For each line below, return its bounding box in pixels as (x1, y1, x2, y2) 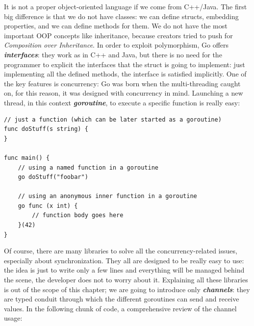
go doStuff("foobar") (18, 174, 88, 181)
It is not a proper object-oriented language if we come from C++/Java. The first (4, 1, 247, 11)
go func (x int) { (18, 202, 78, 209)
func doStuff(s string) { (4, 125, 88, 133)
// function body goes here (32, 212, 124, 219)
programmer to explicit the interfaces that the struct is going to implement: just (4, 59, 245, 69)
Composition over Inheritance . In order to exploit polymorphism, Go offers (4, 40, 229, 50)
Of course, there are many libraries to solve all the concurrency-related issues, (4, 246, 237, 256)
